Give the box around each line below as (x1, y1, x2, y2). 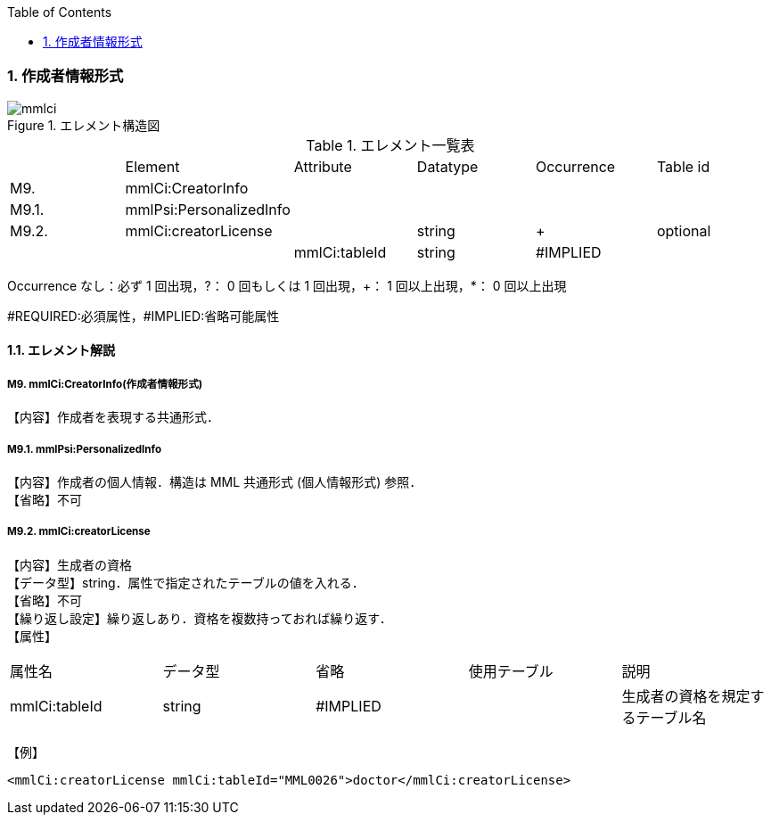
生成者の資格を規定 (621, 686, 750, 705)
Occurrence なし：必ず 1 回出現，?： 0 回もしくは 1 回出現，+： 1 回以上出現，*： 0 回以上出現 (7, 277, 567, 293)
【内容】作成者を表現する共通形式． (7, 409, 219, 425)
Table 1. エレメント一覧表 (306, 136, 475, 154)
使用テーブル (468, 662, 554, 680)
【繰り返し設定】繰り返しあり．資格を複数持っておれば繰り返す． (7, 610, 392, 626)
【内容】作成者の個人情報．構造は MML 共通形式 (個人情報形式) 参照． (7, 473, 422, 489)
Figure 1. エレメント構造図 (7, 117, 160, 133)
